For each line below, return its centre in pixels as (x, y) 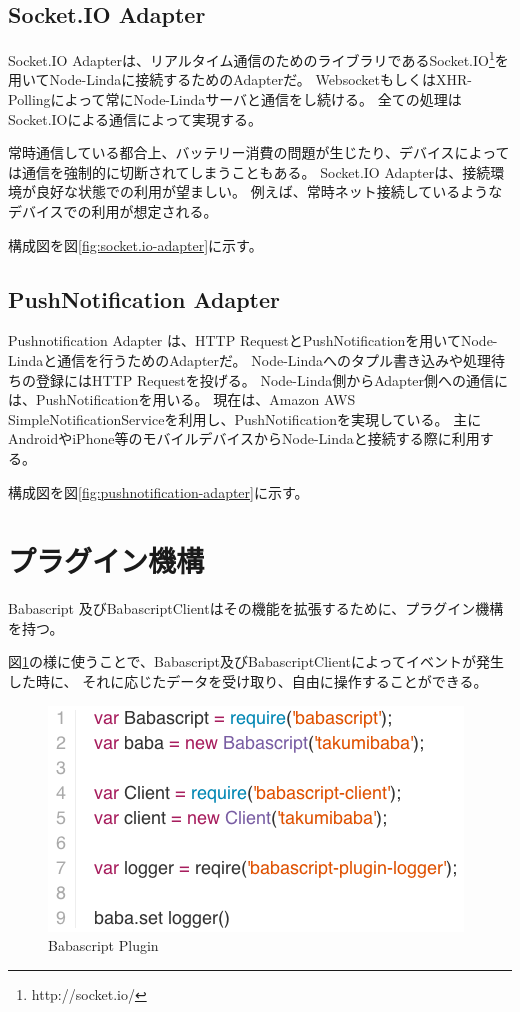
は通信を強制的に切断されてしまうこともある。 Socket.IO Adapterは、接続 (249, 171)
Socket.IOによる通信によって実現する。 (135, 118)
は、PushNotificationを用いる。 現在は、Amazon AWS (182, 399)
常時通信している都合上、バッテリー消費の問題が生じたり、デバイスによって (259, 152)
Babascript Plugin (103, 945)
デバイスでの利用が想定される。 (113, 211)
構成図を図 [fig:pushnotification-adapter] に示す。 (158, 491)
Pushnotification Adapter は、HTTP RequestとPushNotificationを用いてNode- (253, 340)
